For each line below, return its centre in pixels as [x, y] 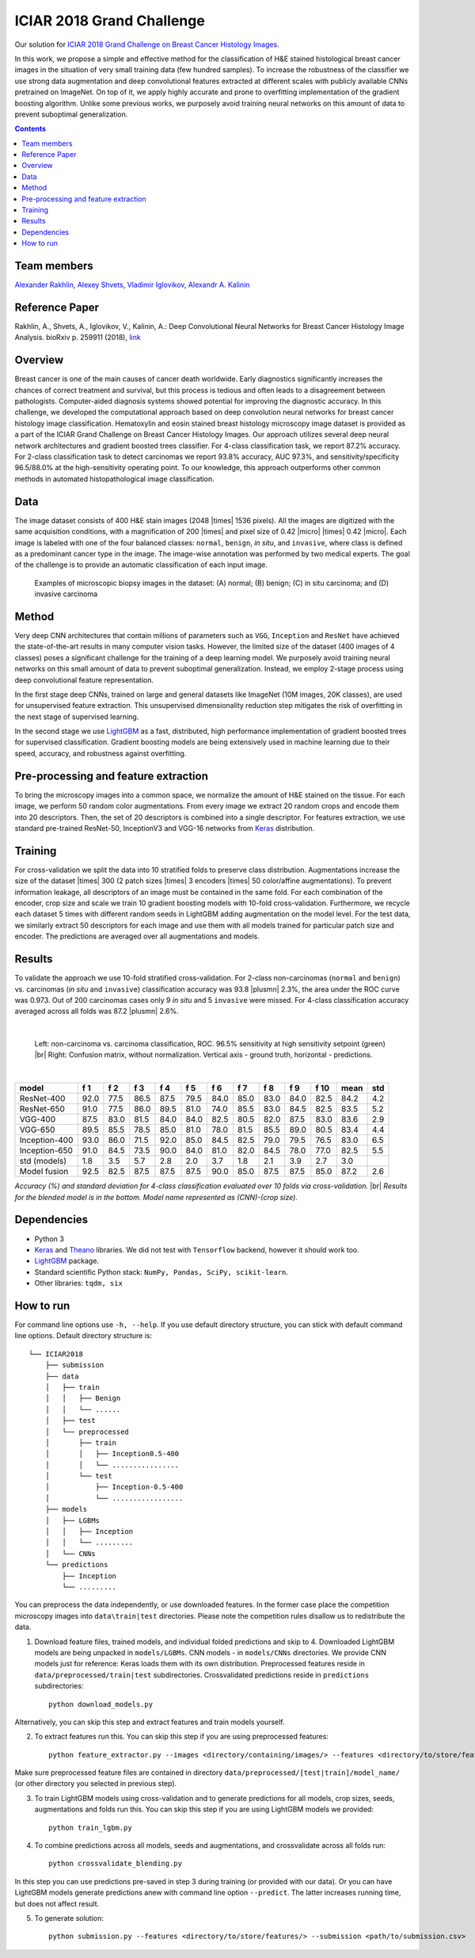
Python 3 [49, 1239]
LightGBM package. [66, 1261]
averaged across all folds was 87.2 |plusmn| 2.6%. [97, 1012]
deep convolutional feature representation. [84, 680]
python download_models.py [101, 1704]
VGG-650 [37, 1130]
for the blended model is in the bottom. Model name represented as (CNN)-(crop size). [156, 1197]
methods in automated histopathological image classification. [115, 479]
